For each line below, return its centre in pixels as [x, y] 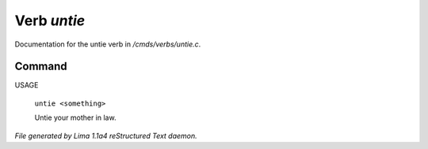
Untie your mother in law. [75, 117]
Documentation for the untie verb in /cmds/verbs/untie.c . [108, 44]
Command [41, 67]
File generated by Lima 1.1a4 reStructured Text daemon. [106, 136]
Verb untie [50, 20]
